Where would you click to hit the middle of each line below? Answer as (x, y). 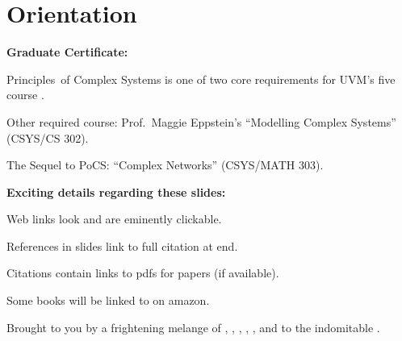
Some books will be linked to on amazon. (108, 300)
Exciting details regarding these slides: (116, 191)
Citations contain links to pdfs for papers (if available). (143, 273)
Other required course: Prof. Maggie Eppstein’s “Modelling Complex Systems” (201, 121)
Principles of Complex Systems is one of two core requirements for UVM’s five (201, 79)
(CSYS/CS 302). (48, 137)
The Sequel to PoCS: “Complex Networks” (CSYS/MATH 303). (165, 165)
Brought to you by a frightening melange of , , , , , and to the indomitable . (193, 327)
